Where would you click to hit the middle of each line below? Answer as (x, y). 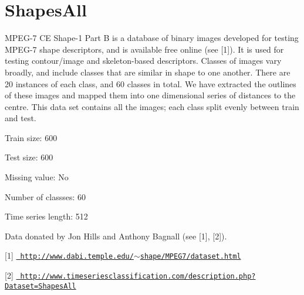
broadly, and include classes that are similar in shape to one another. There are (148, 72)
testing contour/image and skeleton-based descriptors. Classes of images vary (143, 61)
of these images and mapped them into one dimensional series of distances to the (150, 95)
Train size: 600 (31, 137)
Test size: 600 (29, 157)
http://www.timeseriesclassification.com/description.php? (138, 277)
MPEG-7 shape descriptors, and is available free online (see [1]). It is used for (144, 49)
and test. (21, 118)
